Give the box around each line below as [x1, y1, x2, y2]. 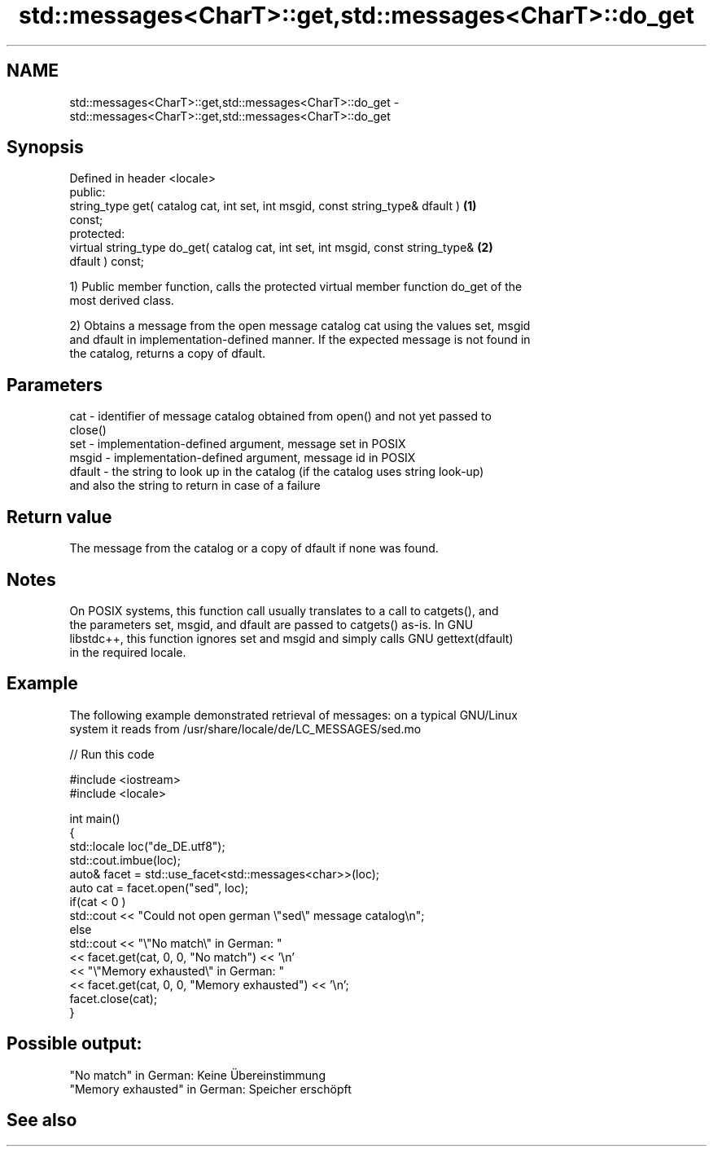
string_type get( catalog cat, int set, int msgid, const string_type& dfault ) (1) [69, 199, 477, 213]
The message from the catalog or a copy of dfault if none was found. [69, 541, 439, 556]
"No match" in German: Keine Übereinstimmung [69, 1067, 326, 1082]
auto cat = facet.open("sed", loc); [69, 880, 249, 895]
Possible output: [7, 1033, 142, 1054]
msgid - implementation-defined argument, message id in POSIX [69, 451, 416, 465]
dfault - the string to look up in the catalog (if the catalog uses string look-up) [69, 464, 484, 479]
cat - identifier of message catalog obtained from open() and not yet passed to [69, 409, 492, 424]
